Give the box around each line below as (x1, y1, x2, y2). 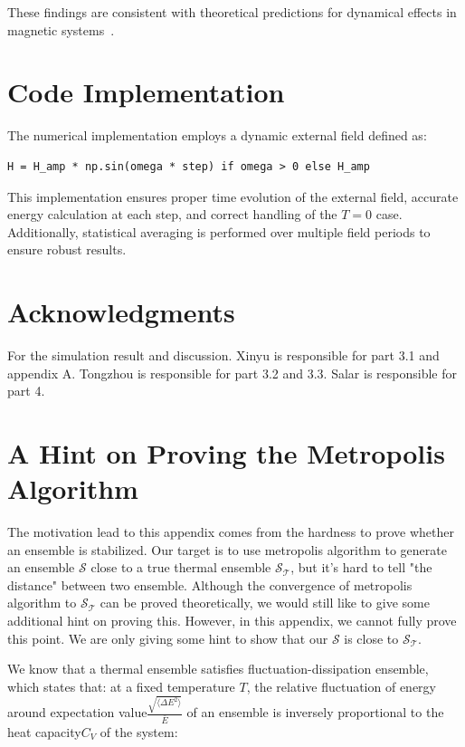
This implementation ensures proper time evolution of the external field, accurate (7, 187, 459, 206)
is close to (344, 628, 399, 647)
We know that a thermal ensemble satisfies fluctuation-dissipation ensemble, (7, 659, 429, 678)
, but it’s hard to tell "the (290, 558, 432, 577)
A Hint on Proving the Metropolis (7, 434, 445, 471)
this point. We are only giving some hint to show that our (7, 628, 328, 647)
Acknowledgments (7, 293, 235, 330)
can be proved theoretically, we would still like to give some (100, 593, 430, 612)
